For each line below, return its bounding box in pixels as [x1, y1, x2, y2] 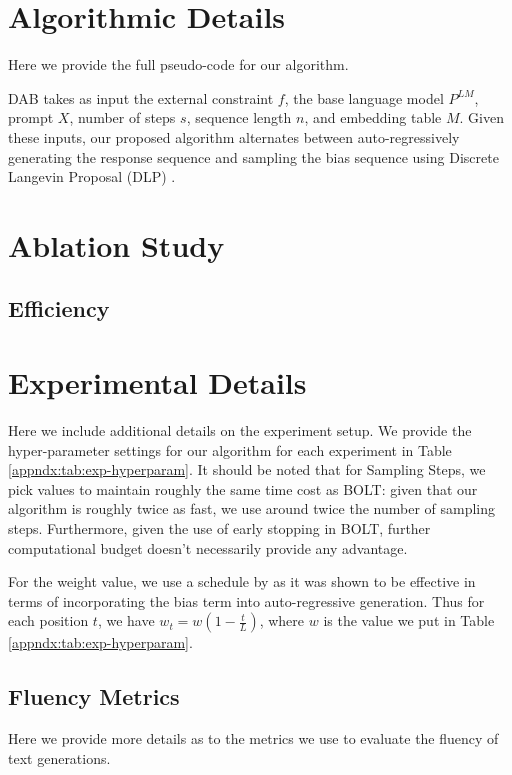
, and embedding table [304, 107, 442, 128]
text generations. [8, 747, 111, 768]
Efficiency [8, 293, 110, 324]
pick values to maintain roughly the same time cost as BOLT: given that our [8, 478, 478, 499]
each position [8, 610, 89, 631]
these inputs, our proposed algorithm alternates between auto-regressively [8, 126, 460, 147]
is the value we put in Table [323, 610, 495, 631]
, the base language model [284, 87, 444, 108]
